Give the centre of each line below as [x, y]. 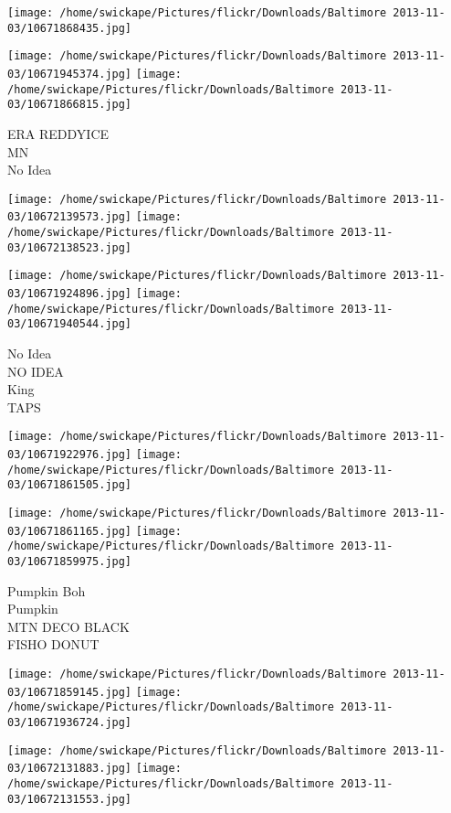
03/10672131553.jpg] [70, 799]
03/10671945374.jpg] [70, 74]
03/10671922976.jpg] [70, 455]
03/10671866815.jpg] [70, 105]
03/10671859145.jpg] [70, 692]
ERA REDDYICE [58, 133]
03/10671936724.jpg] [70, 722]
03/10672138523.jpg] [70, 247]
